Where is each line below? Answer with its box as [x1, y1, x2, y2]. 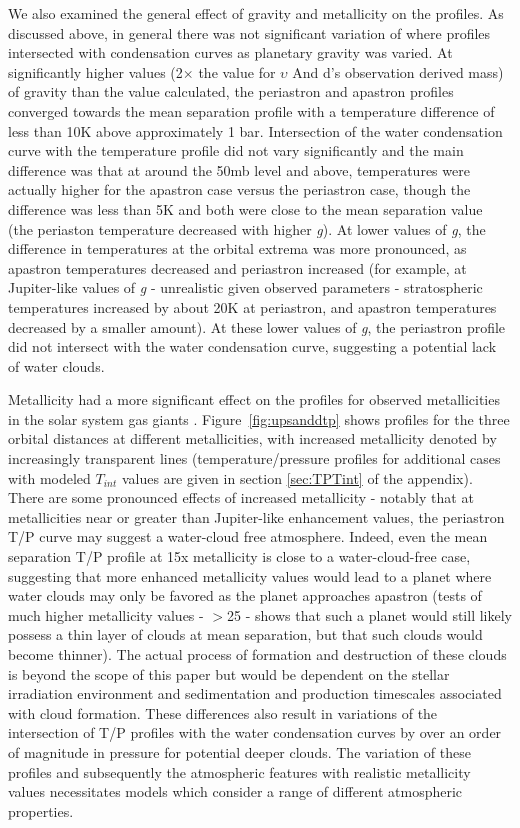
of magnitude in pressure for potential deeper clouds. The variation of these [8, 741, 471, 762]
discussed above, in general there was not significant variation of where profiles [8, 22, 491, 43]
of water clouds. [8, 355, 105, 376]
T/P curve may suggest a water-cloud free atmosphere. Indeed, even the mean [8, 526, 488, 547]
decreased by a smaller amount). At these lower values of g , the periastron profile [8, 316, 506, 337]
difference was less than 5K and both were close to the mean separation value [8, 198, 483, 219]
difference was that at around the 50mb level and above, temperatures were [8, 159, 470, 180]
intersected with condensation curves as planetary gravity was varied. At [8, 42, 453, 63]
